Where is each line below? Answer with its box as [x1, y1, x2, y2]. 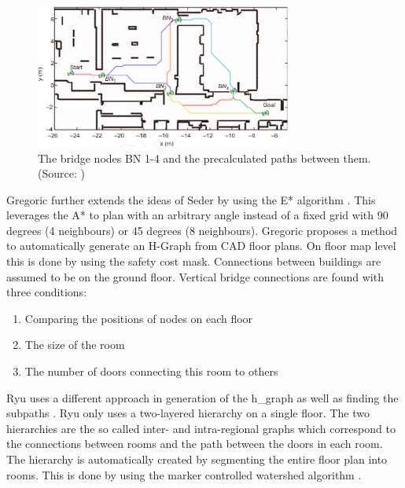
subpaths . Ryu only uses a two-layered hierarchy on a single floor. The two [6, 405, 370, 421]
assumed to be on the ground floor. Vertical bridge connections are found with [6, 268, 384, 284]
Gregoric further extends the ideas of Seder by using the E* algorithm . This [6, 191, 376, 207]
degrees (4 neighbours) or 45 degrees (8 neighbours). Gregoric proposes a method [6, 222, 398, 238]
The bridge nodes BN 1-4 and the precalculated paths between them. [38, 149, 371, 166]
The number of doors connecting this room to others [24, 363, 278, 380]
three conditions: [6, 284, 87, 300]
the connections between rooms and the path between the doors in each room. [6, 435, 383, 452]
